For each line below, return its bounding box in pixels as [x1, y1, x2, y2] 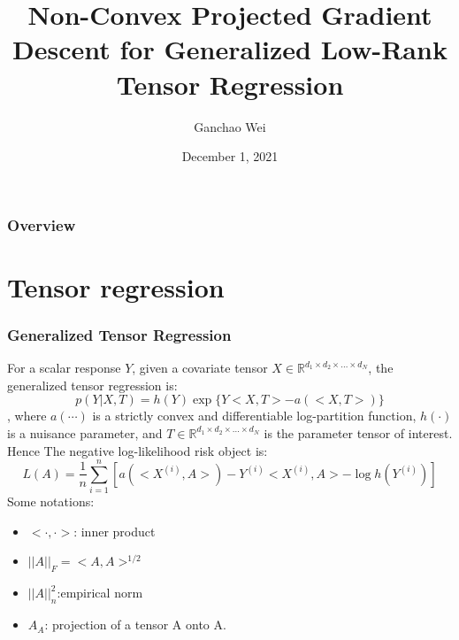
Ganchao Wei [194, 117, 266, 135]
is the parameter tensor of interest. [264, 423, 453, 442]
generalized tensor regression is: [7, 375, 178, 394]
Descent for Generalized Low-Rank [12, 31, 448, 67]
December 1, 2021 [181, 147, 279, 166]
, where [7, 406, 47, 425]
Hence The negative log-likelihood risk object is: [7, 441, 268, 459]
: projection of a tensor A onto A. [44, 615, 226, 634]
